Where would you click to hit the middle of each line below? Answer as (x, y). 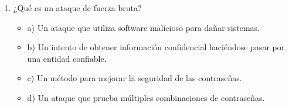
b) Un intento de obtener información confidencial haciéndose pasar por (156, 47)
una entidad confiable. (67, 58)
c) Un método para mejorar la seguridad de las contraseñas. (135, 78)
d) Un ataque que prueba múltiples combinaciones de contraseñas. (146, 97)
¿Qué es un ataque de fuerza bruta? (77, 8)
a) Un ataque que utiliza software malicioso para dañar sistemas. (143, 27)
